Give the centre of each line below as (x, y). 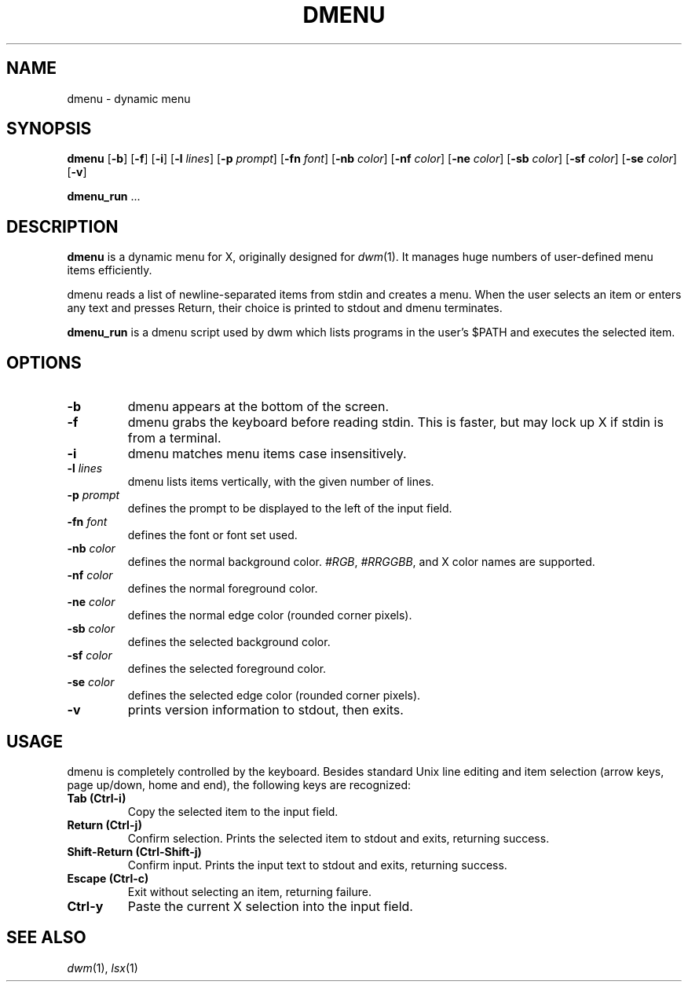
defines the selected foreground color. (227, 669)
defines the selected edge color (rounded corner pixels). (274, 696)
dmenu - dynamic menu (129, 98)
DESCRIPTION (62, 226)
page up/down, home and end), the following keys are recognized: (239, 784)
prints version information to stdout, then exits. (265, 710)
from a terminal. (174, 438)
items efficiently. (110, 270)
